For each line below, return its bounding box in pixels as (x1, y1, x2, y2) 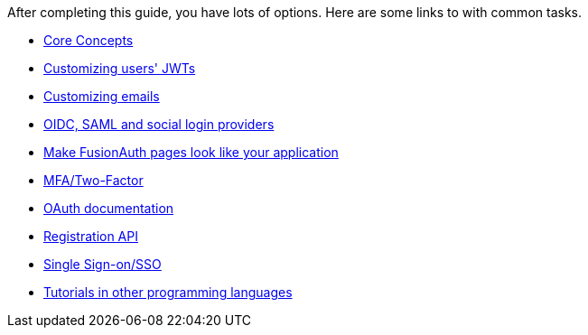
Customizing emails (43, 88, 160, 104)
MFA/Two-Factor (43, 172, 144, 188)
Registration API (43, 228, 138, 244)
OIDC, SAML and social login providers (43, 116, 275, 132)
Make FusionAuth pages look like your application (43, 144, 339, 160)
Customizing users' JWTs (43, 60, 196, 76)
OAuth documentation (43, 200, 174, 216)
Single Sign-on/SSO (43, 256, 162, 272)
